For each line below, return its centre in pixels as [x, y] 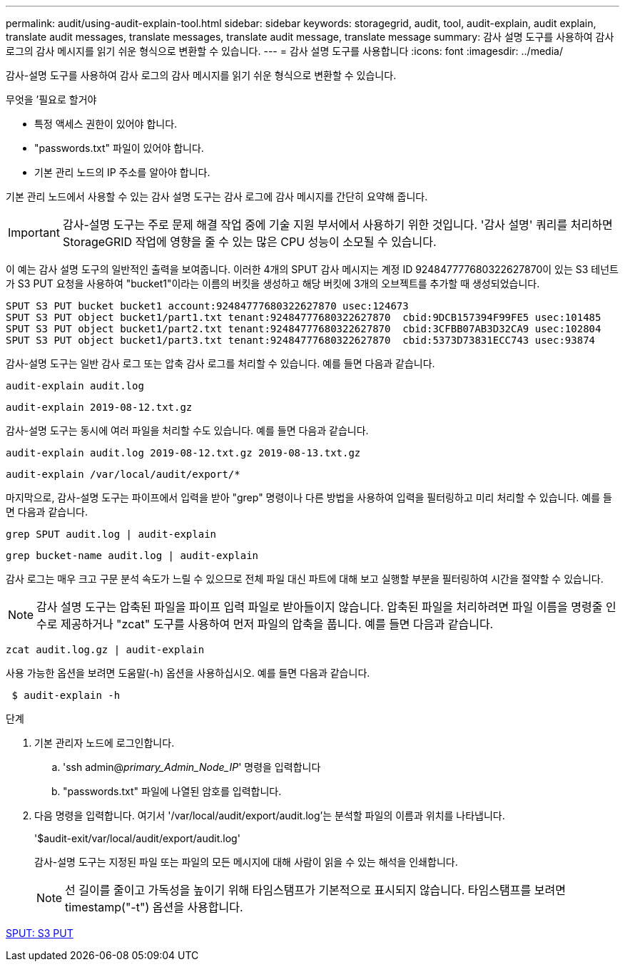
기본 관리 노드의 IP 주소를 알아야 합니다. [122, 172]
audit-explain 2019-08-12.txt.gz [99, 407]
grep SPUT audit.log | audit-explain [111, 534]
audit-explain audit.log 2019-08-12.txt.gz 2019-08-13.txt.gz [183, 453]
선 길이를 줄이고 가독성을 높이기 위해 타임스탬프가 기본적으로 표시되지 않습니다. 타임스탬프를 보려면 [315, 890]
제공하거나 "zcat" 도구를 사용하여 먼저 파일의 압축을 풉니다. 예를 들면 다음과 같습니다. [277, 624]
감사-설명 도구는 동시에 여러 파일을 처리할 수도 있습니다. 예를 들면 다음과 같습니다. [187, 430]
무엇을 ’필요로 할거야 [51, 99]
